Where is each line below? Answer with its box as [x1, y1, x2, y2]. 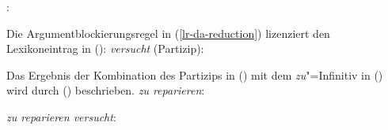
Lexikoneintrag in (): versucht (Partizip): [6, 40, 204, 57]
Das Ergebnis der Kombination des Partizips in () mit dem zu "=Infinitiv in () [6, 66, 383, 83]
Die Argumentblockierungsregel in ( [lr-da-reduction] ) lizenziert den [6, 24, 330, 41]
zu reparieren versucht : [6, 108, 116, 124]
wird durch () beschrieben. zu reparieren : [6, 82, 205, 98]
